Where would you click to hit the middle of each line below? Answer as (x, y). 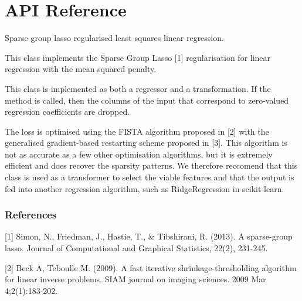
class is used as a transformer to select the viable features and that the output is (150, 177)
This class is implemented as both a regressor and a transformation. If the (138, 88)
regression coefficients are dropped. (67, 112)
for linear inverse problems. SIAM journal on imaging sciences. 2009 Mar (135, 279)
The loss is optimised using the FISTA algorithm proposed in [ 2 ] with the (137, 131)
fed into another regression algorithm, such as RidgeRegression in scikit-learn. (145, 188)
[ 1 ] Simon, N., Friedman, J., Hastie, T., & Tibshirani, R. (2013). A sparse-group (149, 236)
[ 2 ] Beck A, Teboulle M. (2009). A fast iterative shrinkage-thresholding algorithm (151, 267)
